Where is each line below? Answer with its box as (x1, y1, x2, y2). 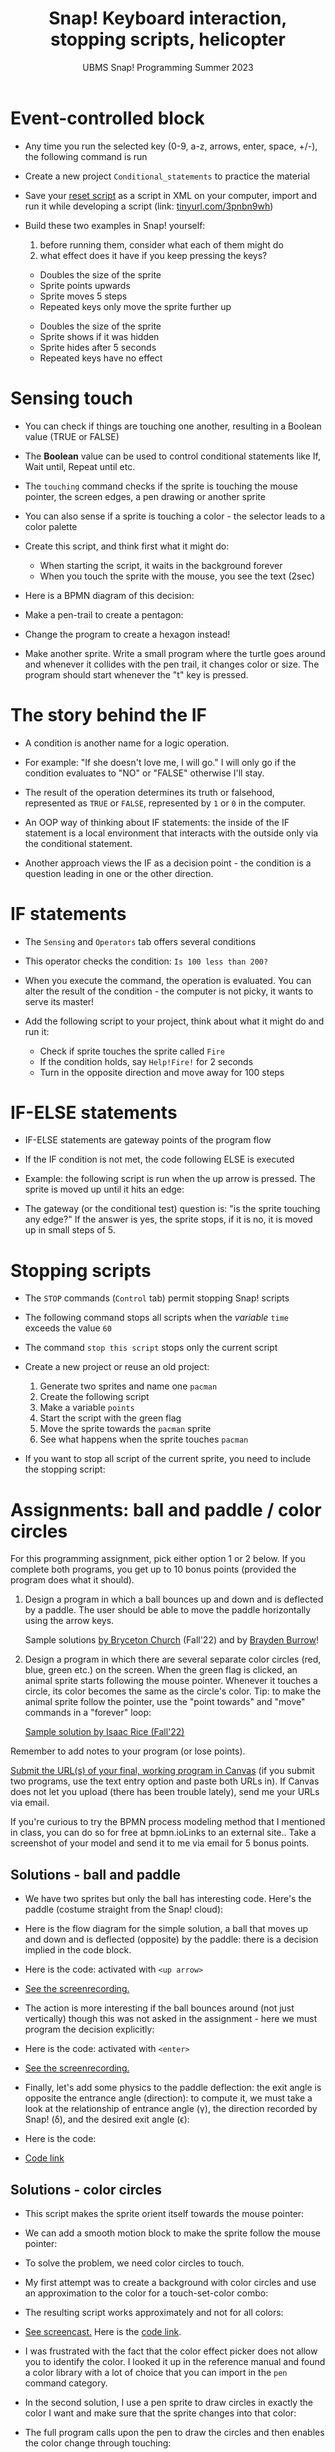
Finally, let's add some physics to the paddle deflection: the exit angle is (24, 2082, 322, 2094)
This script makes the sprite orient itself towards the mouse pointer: (24, 2207, 305, 2219)
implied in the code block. (24, 1944, 132, 1956)
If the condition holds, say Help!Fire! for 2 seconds (39, 1055, 254, 1067)
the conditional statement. (24, 837, 133, 849)
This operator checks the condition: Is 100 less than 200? (24, 955, 269, 967)
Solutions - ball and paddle (10, 1866, 182, 1883)
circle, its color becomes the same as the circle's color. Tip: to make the (24, 1685, 322, 1697)
